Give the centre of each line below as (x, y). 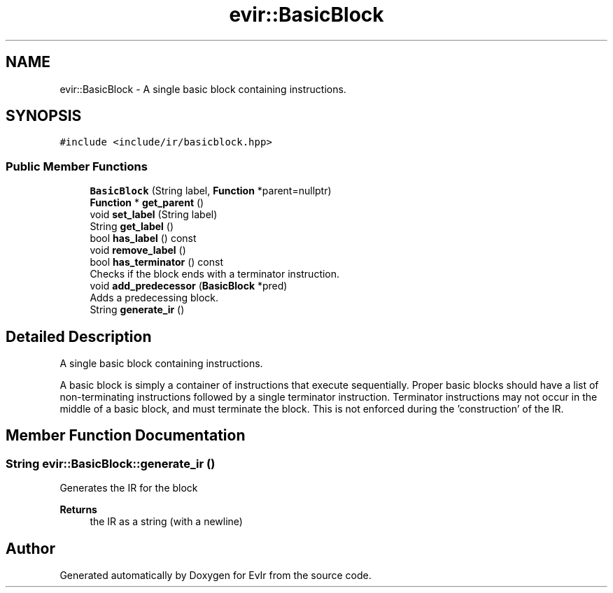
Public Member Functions (77, 166)
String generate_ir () (137, 310)
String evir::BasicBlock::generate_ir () (111, 463)
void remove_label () (138, 250)
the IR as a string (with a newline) (166, 522)
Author (30, 548)
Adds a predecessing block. (154, 298)
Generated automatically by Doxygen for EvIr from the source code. (216, 576)
